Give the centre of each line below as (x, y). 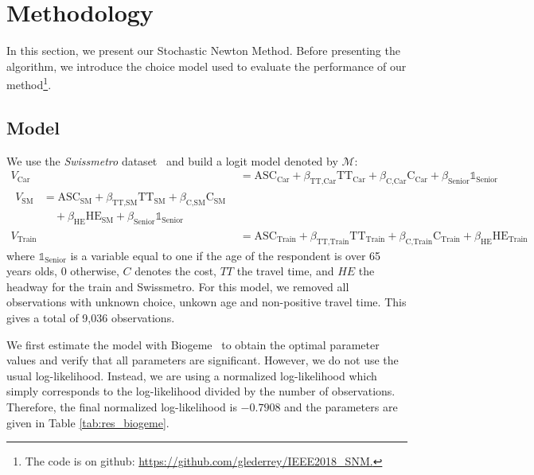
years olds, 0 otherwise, (63, 271)
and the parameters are (341, 407)
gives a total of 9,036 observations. (91, 318)
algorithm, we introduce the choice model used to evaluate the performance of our (207, 66)
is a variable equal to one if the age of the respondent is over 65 (226, 255)
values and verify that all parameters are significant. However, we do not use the (203, 360)
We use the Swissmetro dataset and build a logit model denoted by (172, 160)
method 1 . (29, 83)
